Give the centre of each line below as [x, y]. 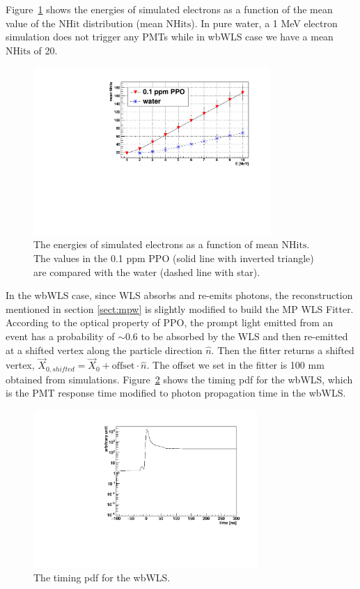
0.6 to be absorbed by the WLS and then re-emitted [236, 336]
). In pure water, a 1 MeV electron [264, 23]
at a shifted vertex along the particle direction [104, 350]
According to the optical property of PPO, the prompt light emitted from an [170, 322]
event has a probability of [60, 336]
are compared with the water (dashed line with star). [147, 271]
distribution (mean [123, 23]
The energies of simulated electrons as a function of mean [156, 244]
